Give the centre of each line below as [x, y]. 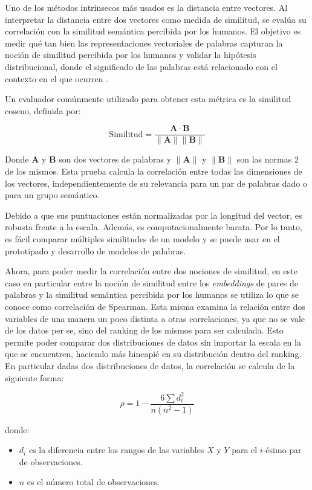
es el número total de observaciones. [93, 482]
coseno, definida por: [43, 110]
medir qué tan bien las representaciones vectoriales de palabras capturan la [144, 43]
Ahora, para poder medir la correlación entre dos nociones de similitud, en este [151, 271]
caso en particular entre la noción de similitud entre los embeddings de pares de [151, 282]
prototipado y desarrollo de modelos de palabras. [96, 250]
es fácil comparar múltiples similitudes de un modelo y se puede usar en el [142, 238]
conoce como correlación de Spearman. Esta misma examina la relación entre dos [155, 306]
